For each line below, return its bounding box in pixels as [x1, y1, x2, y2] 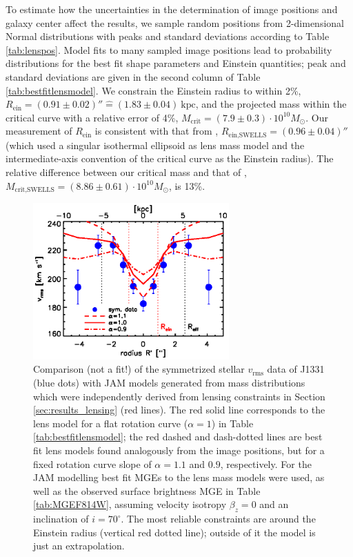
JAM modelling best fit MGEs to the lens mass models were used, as [33, 470, 325, 485]
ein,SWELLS [228, 131, 267, 139]
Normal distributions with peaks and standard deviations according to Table [6, 29, 330, 43]
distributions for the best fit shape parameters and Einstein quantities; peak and [6, 56, 346, 70]
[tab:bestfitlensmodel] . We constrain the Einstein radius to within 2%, [6, 83, 301, 97]
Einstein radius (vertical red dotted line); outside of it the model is [33, 525, 316, 539]
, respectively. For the [220, 456, 312, 471]
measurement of [6, 124, 72, 138]
